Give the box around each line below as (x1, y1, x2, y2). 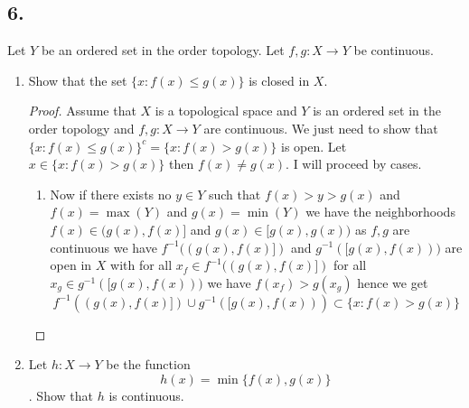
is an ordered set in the (313, 101, 441, 120)
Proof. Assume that (28, 101, 136, 120)
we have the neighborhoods (305, 202, 455, 221)
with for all (110, 255, 173, 274)
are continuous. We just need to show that (203, 118, 438, 137)
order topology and (28, 118, 135, 137)
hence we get (357, 273, 428, 292)
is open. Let (281, 136, 347, 155)
